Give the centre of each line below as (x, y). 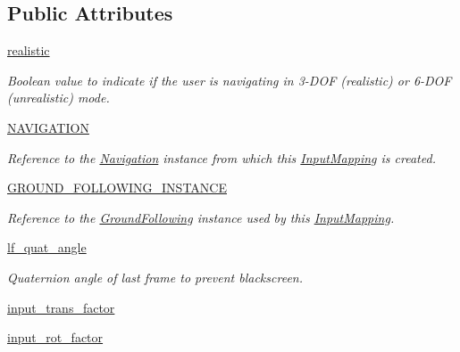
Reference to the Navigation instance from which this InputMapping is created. (222, 157)
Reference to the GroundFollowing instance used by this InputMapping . (201, 217)
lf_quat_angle (47, 247)
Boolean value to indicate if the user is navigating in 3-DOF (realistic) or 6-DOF (230, 80)
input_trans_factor (61, 307)
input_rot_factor (55, 337)
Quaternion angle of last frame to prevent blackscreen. (155, 277)
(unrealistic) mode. (59, 98)
